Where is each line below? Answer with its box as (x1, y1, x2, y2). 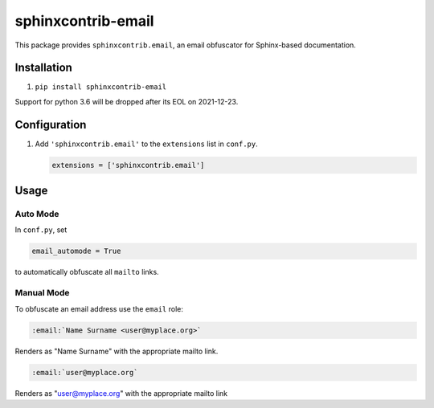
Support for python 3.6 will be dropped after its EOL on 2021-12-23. (14, 96, 239, 106)
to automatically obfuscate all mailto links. (14, 267, 160, 277)
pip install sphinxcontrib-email (35, 83, 167, 92)
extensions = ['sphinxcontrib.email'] (51, 161, 205, 169)
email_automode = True (31, 247, 121, 256)
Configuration (14, 117, 87, 132)
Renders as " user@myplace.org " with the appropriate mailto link (14, 388, 228, 398)
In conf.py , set (14, 225, 68, 235)
